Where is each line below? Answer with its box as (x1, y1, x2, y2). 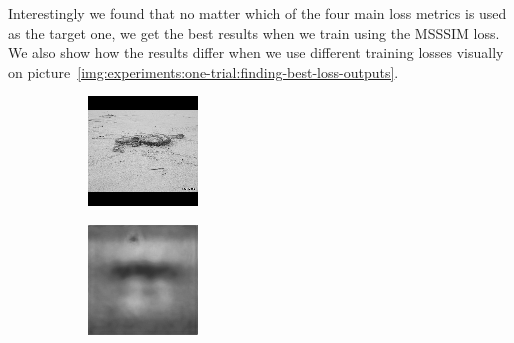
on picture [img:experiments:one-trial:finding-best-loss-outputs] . (8, 61, 399, 82)
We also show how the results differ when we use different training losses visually (8, 42, 504, 63)
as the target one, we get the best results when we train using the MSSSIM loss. (8, 22, 500, 43)
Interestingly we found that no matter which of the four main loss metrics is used (8, 3, 507, 23)
